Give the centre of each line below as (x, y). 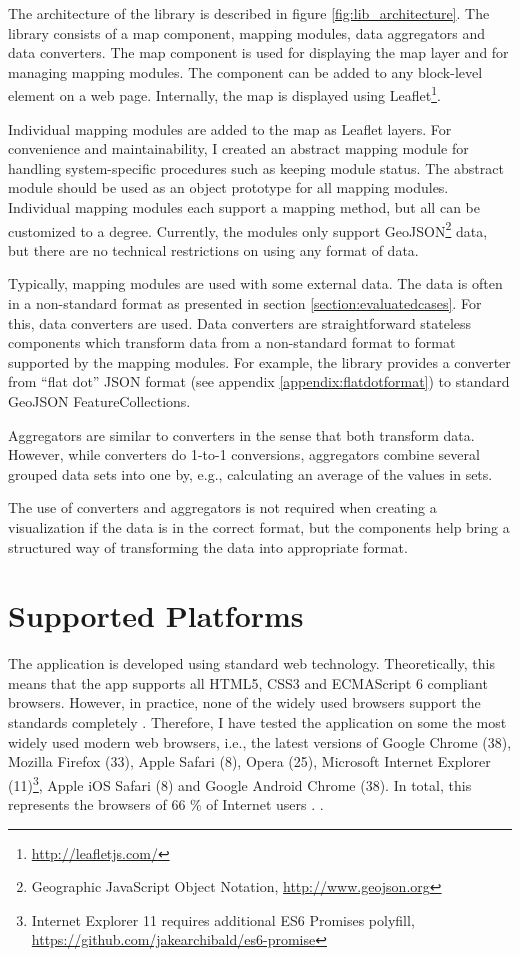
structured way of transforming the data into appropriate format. (208, 546)
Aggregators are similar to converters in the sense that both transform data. (241, 434)
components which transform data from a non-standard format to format (232, 342)
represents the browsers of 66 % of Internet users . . (166, 804)
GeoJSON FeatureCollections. (99, 401)
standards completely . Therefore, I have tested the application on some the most (257, 722)
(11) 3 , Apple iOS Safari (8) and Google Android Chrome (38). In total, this (240, 783)
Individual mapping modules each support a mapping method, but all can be (244, 207)
